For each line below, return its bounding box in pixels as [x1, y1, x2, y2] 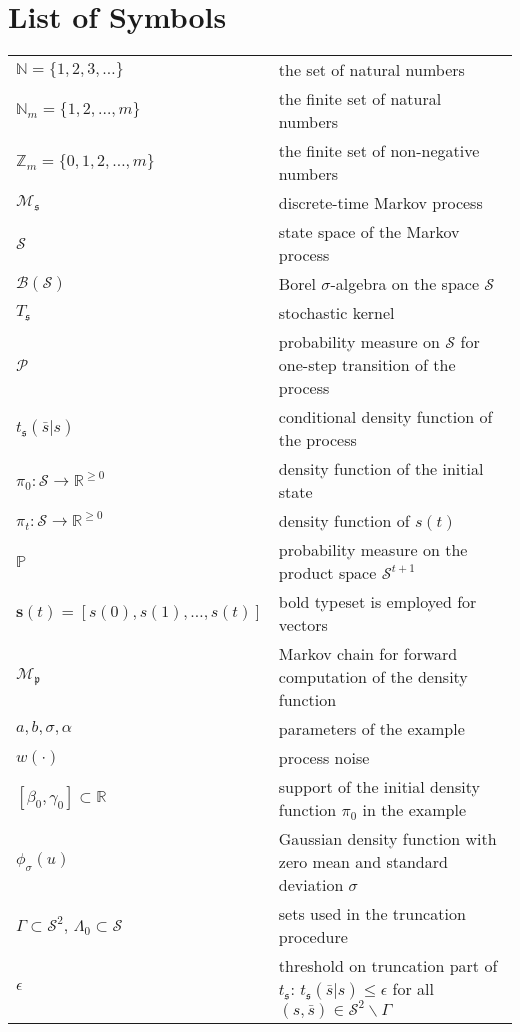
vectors [278, 613, 328, 637]
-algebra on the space [330, 272, 479, 296]
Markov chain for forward [278, 642, 458, 666]
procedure [278, 925, 348, 949]
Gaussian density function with [278, 827, 497, 851]
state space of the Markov [278, 220, 460, 244]
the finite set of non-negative [278, 139, 480, 163]
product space [278, 561, 377, 585]
